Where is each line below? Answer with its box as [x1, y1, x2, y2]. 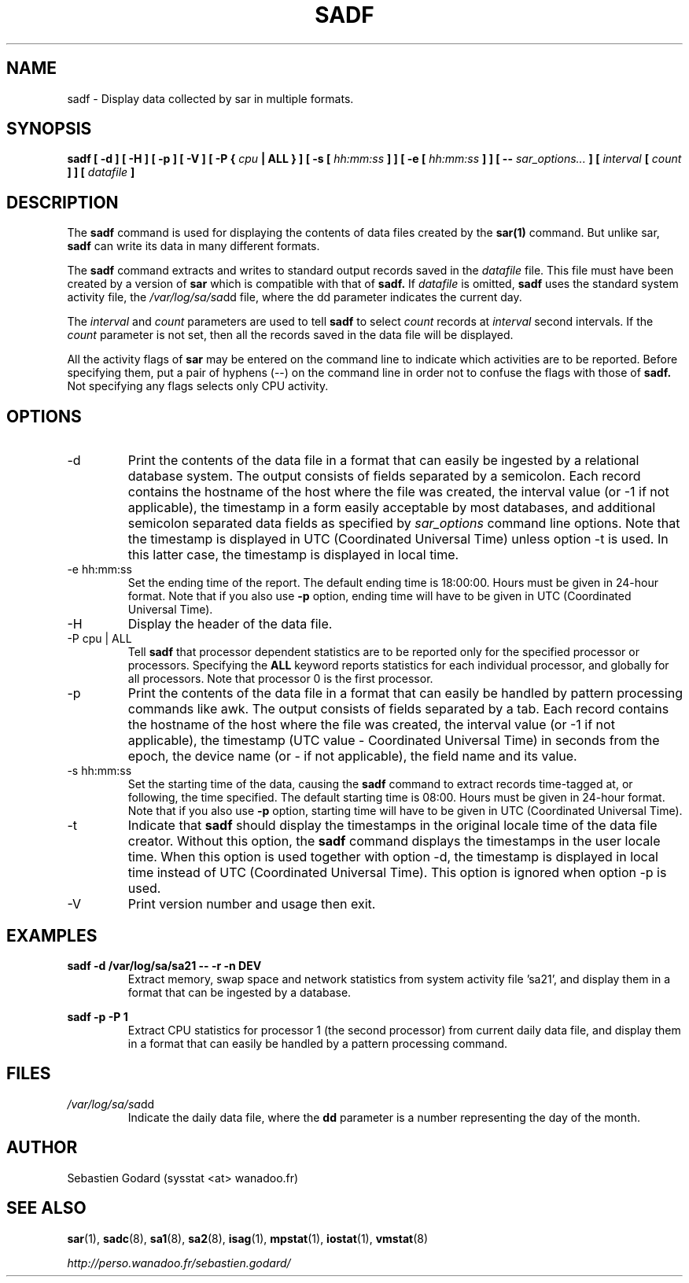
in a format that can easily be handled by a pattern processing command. [127, 1036, 508, 1050]
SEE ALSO [6, 1198, 87, 1218]
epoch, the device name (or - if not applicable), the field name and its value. [127, 748, 577, 765]
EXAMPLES [6, 925, 98, 946]
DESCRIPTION [6, 192, 119, 212]
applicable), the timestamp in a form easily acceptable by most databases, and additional [127, 500, 656, 516]
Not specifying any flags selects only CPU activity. [67, 379, 329, 393]
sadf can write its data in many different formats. [67, 239, 320, 253]
